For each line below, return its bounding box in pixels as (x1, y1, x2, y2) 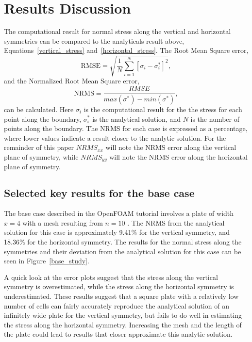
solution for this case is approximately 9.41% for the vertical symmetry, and (4, 227, 230, 237)
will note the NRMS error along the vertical (105, 142, 236, 152)
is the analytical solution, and (92, 114, 181, 124)
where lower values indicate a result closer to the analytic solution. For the (4, 132, 226, 143)
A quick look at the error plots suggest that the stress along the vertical (4, 272, 218, 282)
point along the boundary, (4, 114, 82, 124)
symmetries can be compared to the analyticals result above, (4, 35, 184, 46)
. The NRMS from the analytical (127, 217, 225, 228)
